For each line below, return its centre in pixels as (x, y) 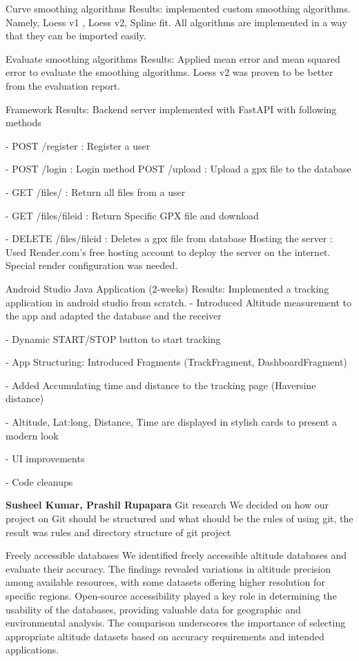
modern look (32, 435)
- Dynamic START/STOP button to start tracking (113, 338)
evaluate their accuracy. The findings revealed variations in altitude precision (168, 568)
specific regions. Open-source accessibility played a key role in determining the (171, 595)
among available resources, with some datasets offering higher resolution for (165, 582)
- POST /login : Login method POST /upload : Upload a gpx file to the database (178, 169)
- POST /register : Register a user (78, 145)
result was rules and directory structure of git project (118, 532)
